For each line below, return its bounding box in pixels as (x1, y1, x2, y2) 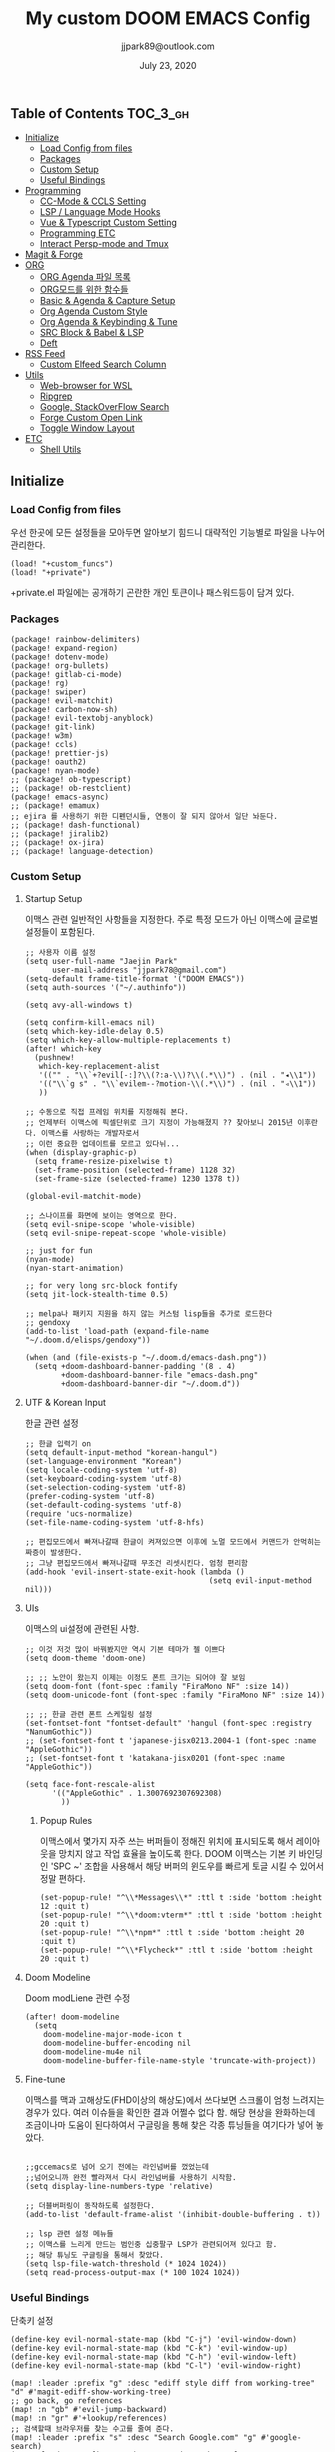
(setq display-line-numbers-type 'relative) (24, 2181, 214, 2191)
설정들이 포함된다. (24, 925, 95, 937)
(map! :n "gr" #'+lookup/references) (10, 2413, 168, 2423)
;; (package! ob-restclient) (10, 783, 132, 794)
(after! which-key (24, 1043, 102, 1054)
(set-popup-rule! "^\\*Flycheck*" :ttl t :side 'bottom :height (39, 1945, 314, 1955)
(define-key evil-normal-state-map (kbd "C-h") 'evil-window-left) (10, 2352, 298, 2362)
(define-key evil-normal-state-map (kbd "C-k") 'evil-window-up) (10, 2343, 288, 2353)
